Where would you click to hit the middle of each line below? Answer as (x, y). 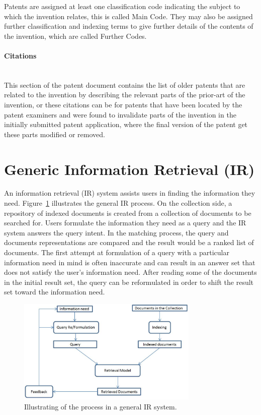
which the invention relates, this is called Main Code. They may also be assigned (128, 16)
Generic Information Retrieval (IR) (129, 169)
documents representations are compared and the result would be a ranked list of (129, 242)
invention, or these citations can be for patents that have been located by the (123, 104)
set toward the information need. (55, 292)
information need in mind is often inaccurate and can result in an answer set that (130, 262)
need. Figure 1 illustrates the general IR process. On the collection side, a (118, 203)
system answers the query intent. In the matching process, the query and (116, 232)
